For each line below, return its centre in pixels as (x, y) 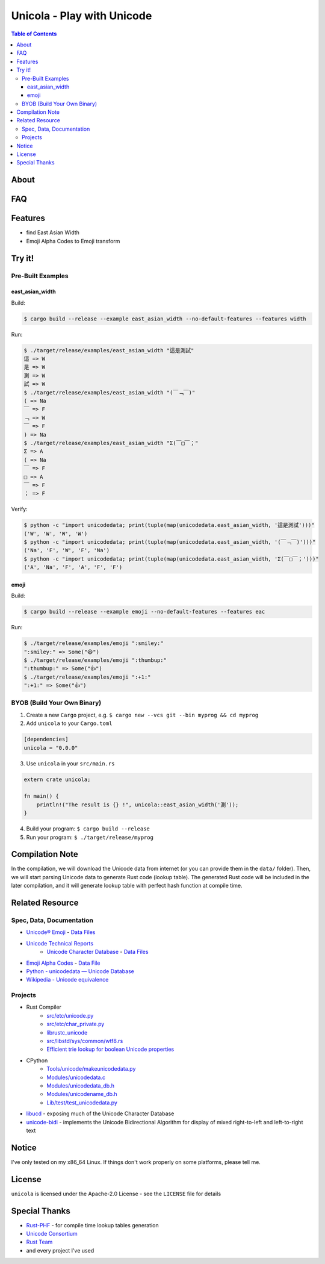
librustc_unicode (67, 1032)
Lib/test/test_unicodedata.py (82, 1103)
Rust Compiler (44, 1007)
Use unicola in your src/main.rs (70, 763)
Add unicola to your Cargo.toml (69, 723)
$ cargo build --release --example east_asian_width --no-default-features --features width (165, 319)
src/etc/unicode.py (70, 1015)
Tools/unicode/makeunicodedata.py (91, 1069)
